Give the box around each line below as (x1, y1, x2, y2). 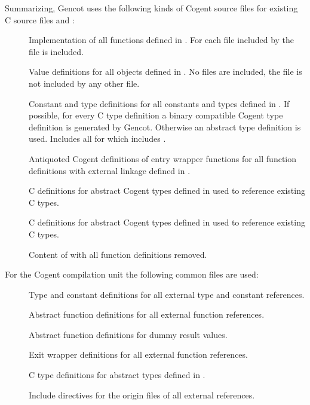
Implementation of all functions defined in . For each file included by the (29, 34, 294, 46)
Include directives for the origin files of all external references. (29, 388, 255, 401)
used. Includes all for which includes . (29, 132, 166, 145)
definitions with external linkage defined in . (29, 164, 191, 176)
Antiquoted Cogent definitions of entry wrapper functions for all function (29, 152, 296, 165)
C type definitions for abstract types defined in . (29, 369, 205, 381)
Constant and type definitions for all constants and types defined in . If (29, 97, 290, 109)
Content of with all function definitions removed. (29, 248, 207, 260)
